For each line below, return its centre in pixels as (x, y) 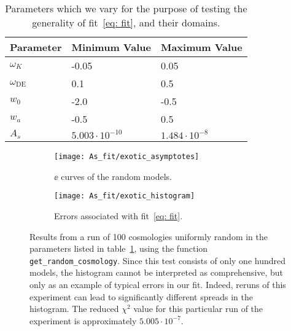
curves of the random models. (116, 176)
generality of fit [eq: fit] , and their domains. (126, 22)
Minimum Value (111, 47)
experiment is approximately (83, 320)
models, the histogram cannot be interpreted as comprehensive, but (157, 272)
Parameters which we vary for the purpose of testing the (126, 8)
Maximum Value (201, 47)
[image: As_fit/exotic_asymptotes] (127, 157)
